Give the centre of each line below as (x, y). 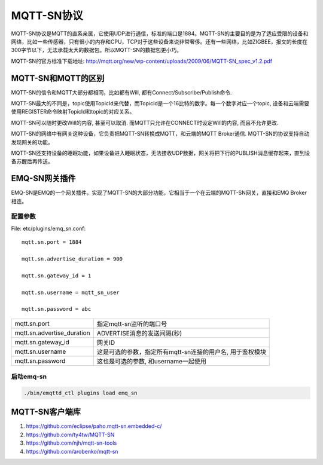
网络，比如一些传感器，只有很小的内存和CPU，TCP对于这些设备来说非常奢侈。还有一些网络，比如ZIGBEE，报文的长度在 (159, 41)
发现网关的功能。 (32, 142)
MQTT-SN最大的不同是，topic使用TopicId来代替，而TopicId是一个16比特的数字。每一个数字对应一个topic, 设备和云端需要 (160, 103)
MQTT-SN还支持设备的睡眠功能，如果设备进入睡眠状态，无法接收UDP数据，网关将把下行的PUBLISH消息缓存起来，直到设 (161, 153)
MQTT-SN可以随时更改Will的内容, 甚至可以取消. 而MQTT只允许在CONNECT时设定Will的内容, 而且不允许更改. (145, 123)
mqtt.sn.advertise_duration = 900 (72, 259)
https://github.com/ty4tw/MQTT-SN (70, 435)
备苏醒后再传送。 (32, 161)
